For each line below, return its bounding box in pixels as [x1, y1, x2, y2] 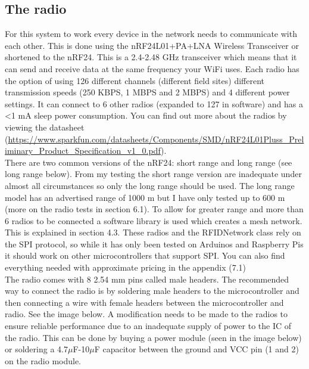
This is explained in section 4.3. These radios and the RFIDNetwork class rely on [5, 226, 301, 238]
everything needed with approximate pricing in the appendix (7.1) [5, 261, 246, 274]
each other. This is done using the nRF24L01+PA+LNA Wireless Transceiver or [5, 39, 299, 51]
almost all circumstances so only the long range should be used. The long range [5, 179, 295, 191]
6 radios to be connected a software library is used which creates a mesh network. [5, 214, 302, 227]
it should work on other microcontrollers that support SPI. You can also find [5, 249, 285, 262]
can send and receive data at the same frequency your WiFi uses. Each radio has [5, 62, 299, 75]
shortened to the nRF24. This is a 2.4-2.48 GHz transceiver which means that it [5, 51, 297, 63]
